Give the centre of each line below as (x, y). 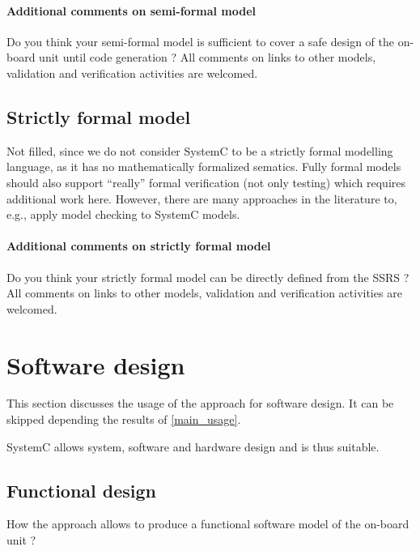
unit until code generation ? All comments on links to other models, (208, 57)
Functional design (82, 490)
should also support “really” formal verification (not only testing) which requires (206, 182)
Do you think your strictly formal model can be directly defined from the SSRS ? (208, 277)
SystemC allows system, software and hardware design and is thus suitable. (193, 446)
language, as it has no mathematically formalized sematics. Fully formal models (204, 167)
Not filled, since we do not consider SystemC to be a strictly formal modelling (200, 150)
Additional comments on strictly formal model (139, 246)
